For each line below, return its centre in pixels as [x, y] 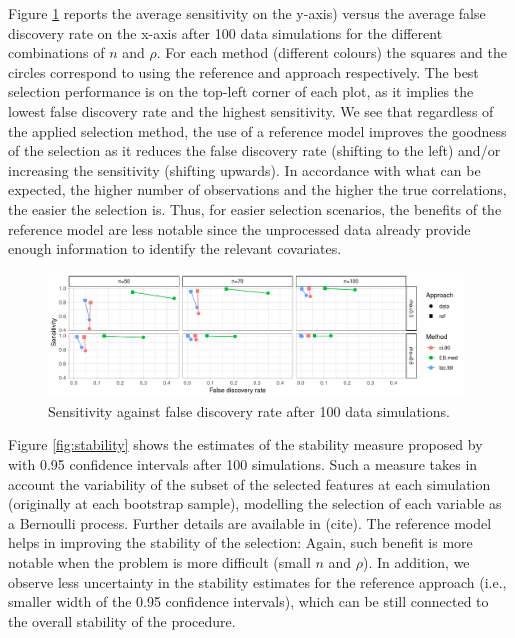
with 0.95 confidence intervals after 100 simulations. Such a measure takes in [243, 464]
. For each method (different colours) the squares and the [331, 52]
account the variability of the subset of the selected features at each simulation [249, 483]
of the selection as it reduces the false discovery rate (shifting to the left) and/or [254, 150]
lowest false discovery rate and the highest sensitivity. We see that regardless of [251, 110]
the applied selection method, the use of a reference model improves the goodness [257, 130]
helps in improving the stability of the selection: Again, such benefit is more [240, 542]
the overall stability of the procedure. [122, 620]
